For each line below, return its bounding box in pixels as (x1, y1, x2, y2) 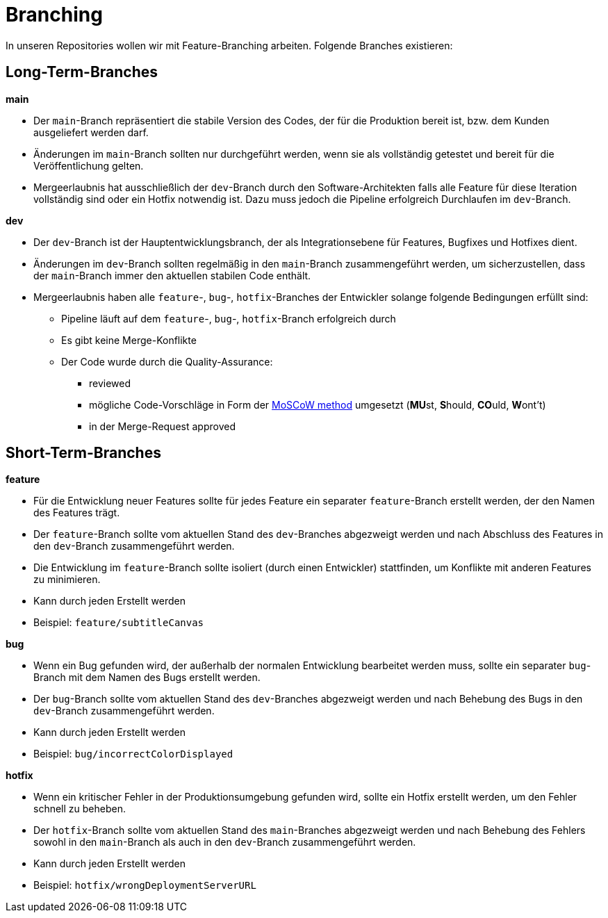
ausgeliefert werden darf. (33, 126, 149, 138)
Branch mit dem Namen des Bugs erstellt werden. (33, 671, 261, 684)
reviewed (89, 377, 131, 389)
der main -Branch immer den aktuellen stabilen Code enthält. (33, 269, 311, 281)
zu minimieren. (33, 573, 101, 586)
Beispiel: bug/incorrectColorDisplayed (33, 748, 233, 760)
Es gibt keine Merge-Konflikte (61, 334, 197, 346)
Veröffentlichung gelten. (33, 159, 144, 172)
